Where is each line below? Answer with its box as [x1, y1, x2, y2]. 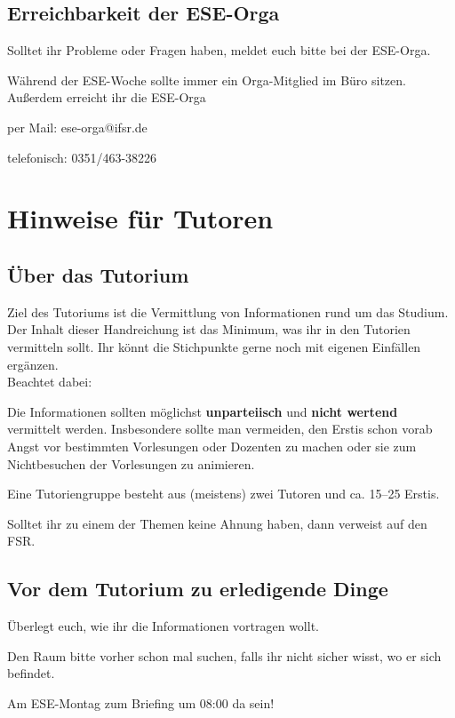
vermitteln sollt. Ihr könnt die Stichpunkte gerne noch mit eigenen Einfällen [7, 337, 421, 355]
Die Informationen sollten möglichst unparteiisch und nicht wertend [7, 402, 398, 420]
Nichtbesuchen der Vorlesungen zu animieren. [7, 454, 255, 473]
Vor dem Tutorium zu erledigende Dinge [7, 575, 388, 602]
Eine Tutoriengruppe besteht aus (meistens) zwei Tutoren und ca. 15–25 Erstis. [7, 484, 440, 503]
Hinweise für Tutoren [7, 200, 274, 236]
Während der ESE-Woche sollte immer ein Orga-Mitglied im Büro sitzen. [7, 70, 406, 89]
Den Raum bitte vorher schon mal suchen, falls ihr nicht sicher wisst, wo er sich [7, 646, 442, 665]
